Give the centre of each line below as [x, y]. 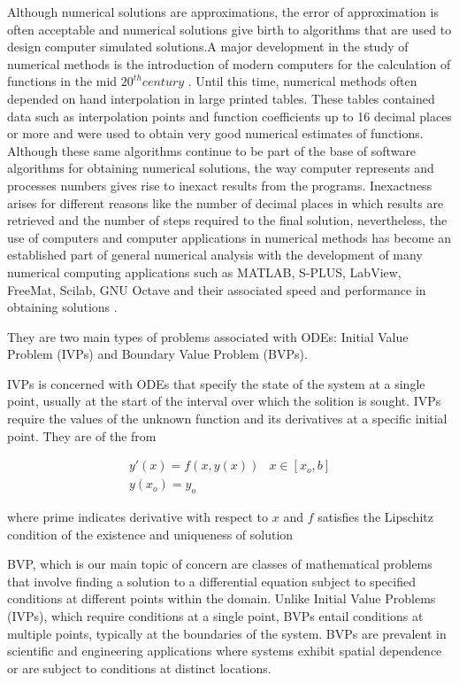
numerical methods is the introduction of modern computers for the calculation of [229, 63]
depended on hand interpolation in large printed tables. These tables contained [221, 98]
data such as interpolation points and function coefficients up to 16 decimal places [229, 116]
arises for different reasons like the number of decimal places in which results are [226, 202]
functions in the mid [62, 81]
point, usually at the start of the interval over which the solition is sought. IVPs [224, 401]
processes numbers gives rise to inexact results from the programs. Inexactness [220, 185]
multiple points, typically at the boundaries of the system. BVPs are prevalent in [227, 633]
